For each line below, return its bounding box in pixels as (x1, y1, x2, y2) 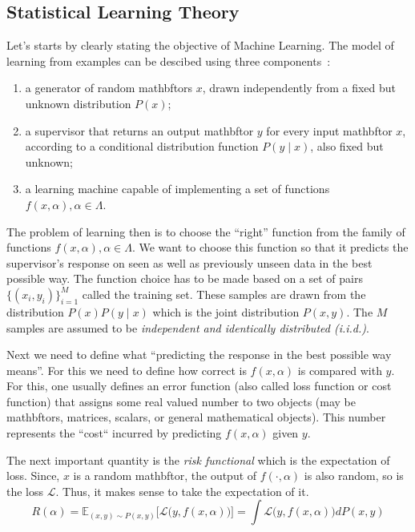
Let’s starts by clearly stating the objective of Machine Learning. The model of (6, 37, 394, 54)
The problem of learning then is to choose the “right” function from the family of (6, 223, 405, 240)
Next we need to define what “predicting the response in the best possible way (6, 346, 392, 363)
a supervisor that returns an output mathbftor (25, 122, 254, 139)
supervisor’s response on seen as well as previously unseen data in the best (6, 254, 373, 271)
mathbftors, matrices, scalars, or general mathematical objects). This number (6, 409, 386, 425)
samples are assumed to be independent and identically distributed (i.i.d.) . (6, 319, 369, 336)
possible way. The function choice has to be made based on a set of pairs (6, 270, 363, 287)
